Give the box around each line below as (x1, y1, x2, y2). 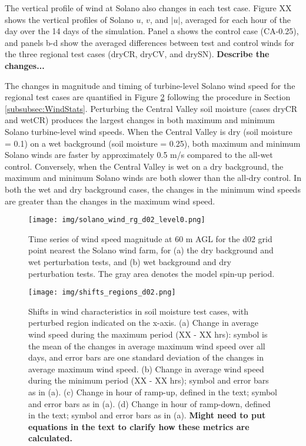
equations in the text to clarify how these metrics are (28, 420, 250, 432)
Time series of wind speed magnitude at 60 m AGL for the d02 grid (28, 232, 272, 245)
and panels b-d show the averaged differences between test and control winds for (5, 36, 295, 48)
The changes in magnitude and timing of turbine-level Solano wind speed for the (5, 79, 295, 91)
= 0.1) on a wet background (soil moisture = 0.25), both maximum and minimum (5, 137, 301, 149)
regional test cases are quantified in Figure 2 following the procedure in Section (5, 91, 291, 103)
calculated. (28, 432, 72, 444)
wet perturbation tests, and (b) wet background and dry (28, 255, 231, 267)
